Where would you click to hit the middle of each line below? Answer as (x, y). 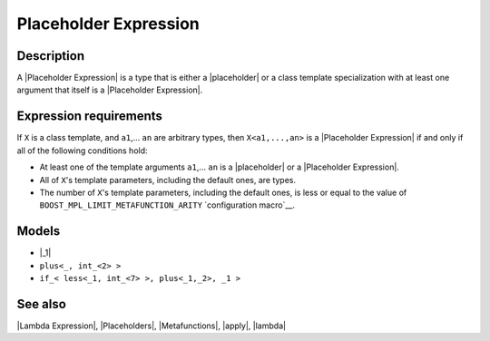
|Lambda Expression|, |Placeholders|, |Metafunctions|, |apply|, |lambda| (151, 326)
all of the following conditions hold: (83, 151)
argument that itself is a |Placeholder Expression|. (110, 90)
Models (39, 231)
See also (42, 304)
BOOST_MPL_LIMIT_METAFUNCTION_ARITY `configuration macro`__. (167, 205)
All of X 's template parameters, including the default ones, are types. (168, 180)
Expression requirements (90, 117)
